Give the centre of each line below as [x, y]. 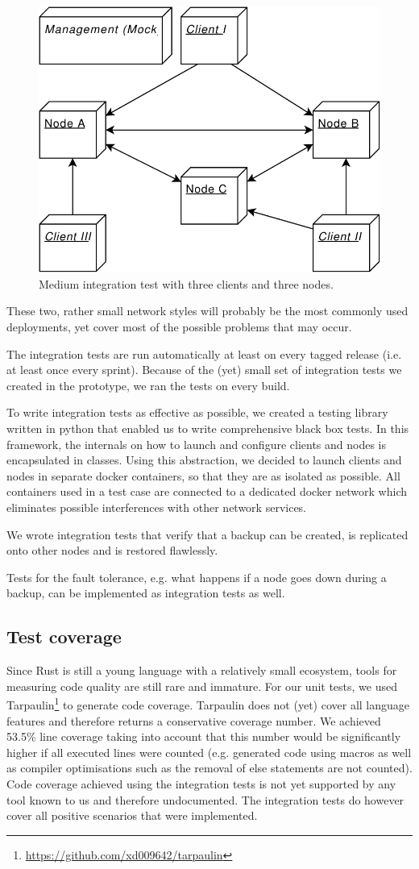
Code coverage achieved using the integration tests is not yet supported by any [201, 783]
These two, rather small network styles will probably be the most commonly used [207, 311]
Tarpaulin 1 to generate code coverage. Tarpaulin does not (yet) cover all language [208, 703]
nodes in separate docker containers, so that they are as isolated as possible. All [203, 475]
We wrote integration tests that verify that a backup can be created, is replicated [207, 534]
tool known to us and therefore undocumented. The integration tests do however [205, 799]
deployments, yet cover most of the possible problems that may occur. [179, 326]
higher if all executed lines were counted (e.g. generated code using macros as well [209, 752]
